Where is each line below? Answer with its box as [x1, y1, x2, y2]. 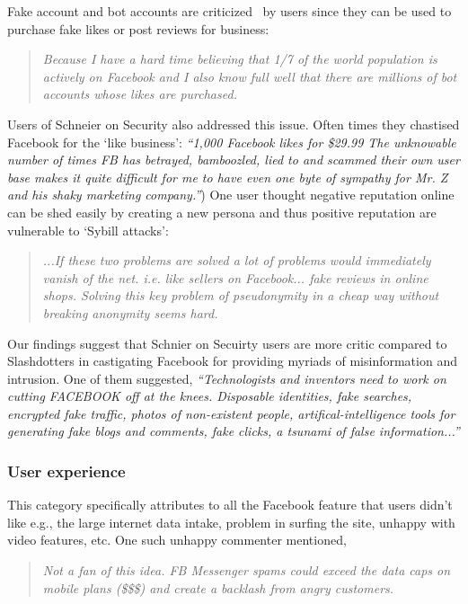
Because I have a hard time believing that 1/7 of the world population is [42, 49, 437, 68]
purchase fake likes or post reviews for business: [7, 19, 269, 38]
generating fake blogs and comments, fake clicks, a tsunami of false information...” [7, 422, 460, 440]
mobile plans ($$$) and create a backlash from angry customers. [42, 578, 394, 597]
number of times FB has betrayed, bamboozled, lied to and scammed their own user [7, 150, 460, 169]
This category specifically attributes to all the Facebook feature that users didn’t [7, 495, 453, 514]
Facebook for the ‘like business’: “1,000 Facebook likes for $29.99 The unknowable [7, 132, 456, 151]
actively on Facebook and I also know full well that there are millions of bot [42, 67, 457, 85]
